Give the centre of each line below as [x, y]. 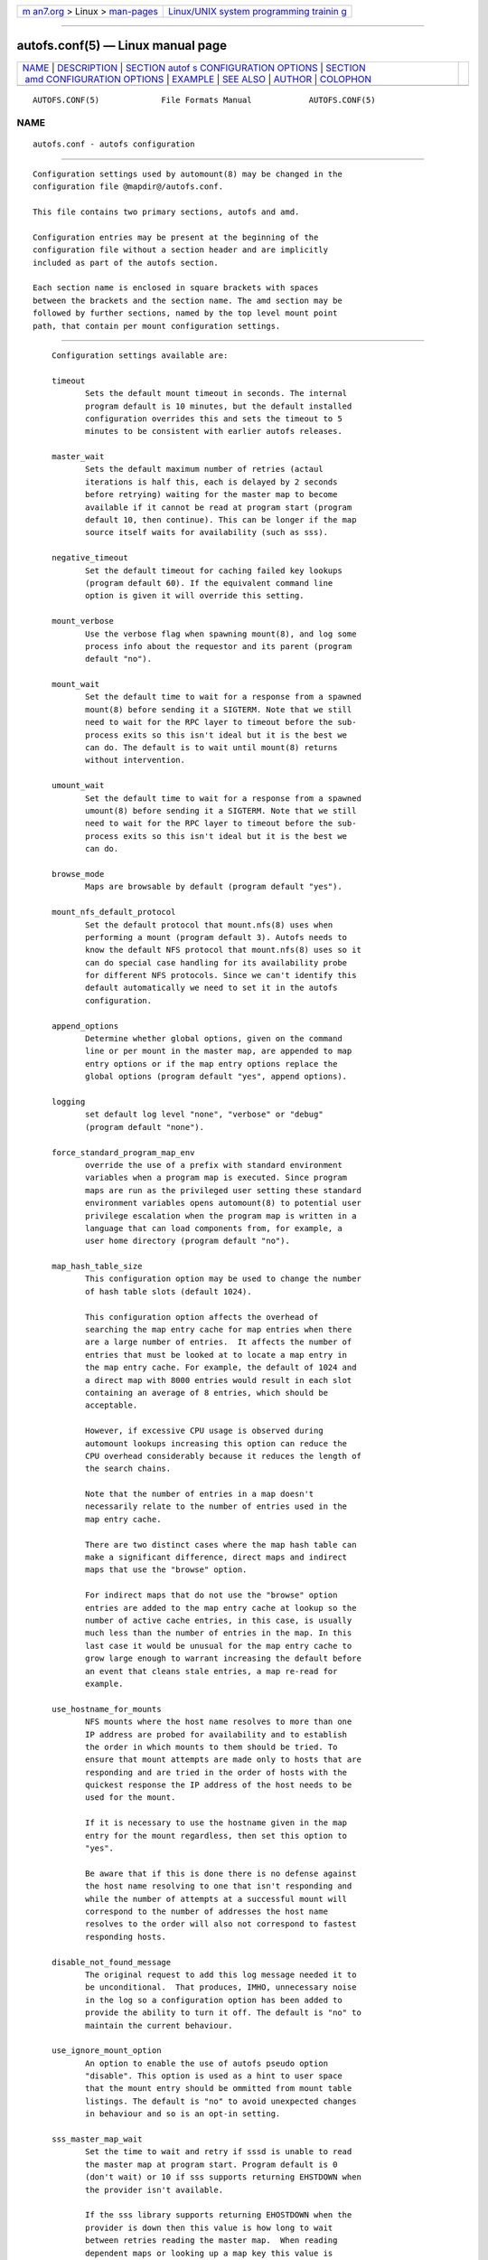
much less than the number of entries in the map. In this [218, 1633]
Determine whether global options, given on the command [213, 1039]
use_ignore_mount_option [106, 2051]
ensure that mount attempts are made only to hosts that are [223, 1760]
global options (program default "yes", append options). [216, 1077]
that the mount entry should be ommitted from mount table [218, 2089]
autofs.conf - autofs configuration [114, 144]
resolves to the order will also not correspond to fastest [221, 1924]
